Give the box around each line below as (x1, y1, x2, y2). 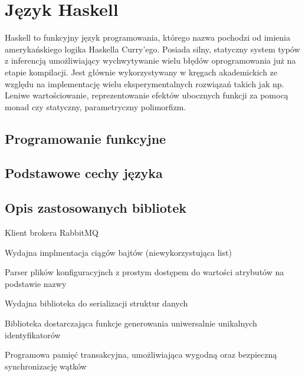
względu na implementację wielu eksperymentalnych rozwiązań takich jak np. (5, 77, 284, 90)
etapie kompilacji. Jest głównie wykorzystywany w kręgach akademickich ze (5, 65, 278, 78)
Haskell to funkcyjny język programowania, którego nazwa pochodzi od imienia (5, 31, 290, 44)
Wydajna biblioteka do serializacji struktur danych (5, 297, 188, 309)
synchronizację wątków (5, 359, 87, 372)
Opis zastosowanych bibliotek (5, 199, 186, 217)
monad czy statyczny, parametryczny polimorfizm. (5, 100, 186, 113)
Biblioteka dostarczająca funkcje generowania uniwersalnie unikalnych (5, 317, 257, 329)
